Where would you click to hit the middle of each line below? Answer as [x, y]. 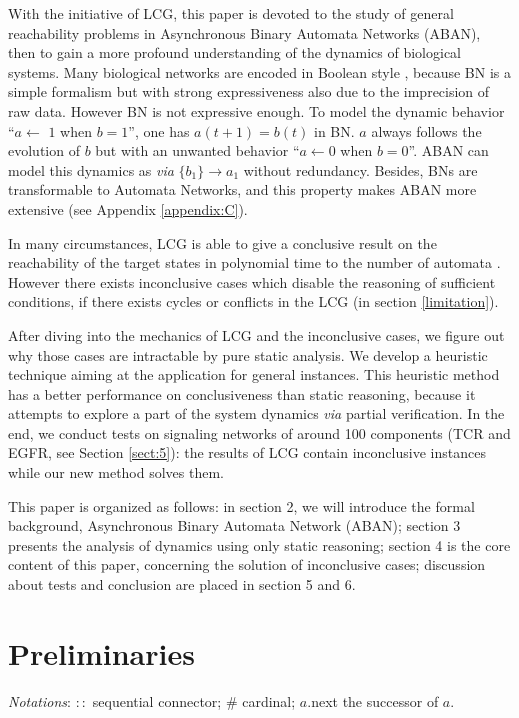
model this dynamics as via [91, 169]
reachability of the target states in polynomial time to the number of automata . [254, 262]
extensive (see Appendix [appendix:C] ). [128, 208]
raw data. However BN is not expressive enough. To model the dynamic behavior [256, 110]
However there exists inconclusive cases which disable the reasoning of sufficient [252, 281]
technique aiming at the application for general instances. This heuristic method [254, 374]
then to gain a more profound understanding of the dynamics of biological [234, 52]
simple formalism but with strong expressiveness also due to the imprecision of [249, 91]
